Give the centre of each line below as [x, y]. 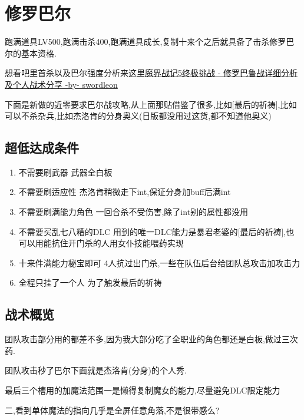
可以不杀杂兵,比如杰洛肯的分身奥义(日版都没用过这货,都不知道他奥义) [138, 116]
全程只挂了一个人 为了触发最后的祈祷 [90, 282]
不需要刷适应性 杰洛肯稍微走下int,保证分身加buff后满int [125, 192]
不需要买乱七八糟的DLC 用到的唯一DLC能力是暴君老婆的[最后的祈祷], [152, 231]
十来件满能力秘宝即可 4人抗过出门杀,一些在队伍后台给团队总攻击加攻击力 [159, 262]
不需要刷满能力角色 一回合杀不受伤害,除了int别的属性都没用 [133, 212]
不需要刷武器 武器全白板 [65, 172]
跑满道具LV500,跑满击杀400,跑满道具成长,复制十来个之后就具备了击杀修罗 [146, 42]
